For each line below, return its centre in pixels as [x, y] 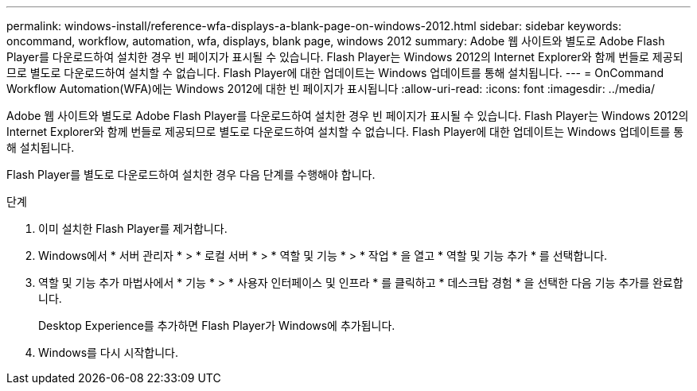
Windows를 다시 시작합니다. [108, 352]
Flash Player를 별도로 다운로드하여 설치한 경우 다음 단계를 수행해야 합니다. [191, 174]
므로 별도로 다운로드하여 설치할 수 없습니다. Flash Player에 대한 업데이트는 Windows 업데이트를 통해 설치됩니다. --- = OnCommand [335, 73]
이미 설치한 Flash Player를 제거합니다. [133, 228]
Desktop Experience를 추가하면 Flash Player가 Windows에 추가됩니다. [217, 325]
